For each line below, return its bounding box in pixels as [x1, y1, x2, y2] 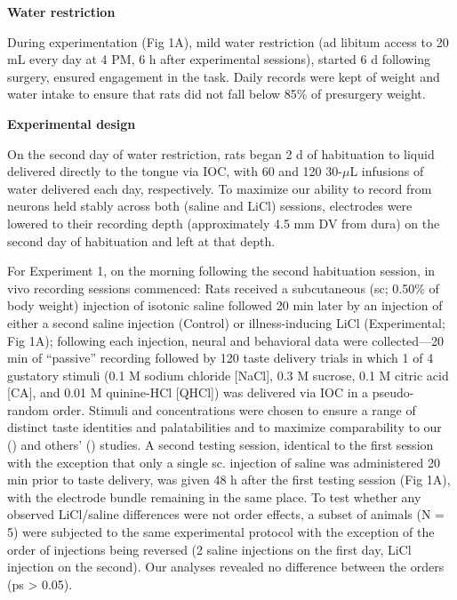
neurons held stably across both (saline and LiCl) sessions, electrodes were [7, 196, 413, 215]
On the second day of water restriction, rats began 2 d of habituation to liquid [7, 144, 435, 163]
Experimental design [7, 114, 136, 132]
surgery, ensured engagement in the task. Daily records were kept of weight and [7, 67, 440, 85]
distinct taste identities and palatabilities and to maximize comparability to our [7, 418, 442, 436]
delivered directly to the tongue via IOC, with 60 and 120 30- [7, 162, 342, 180]
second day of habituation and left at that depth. [7, 231, 276, 250]
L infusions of [349, 162, 424, 180]
